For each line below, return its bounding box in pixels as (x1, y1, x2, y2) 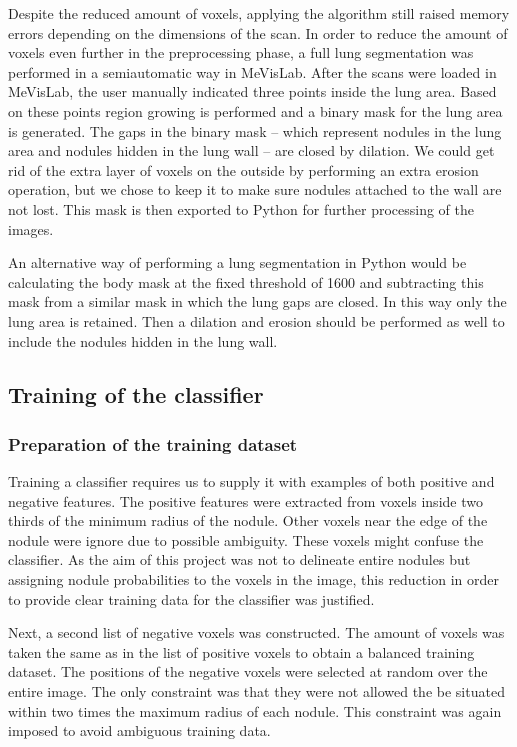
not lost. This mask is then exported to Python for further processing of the (8, 198, 474, 219)
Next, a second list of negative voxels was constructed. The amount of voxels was (8, 622, 505, 643)
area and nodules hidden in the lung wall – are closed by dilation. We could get (8, 140, 495, 161)
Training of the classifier (8, 379, 264, 410)
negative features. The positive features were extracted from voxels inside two (8, 490, 483, 511)
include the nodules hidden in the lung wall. (8, 330, 278, 351)
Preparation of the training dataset (8, 431, 298, 456)
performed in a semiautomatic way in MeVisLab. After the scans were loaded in (8, 61, 497, 82)
